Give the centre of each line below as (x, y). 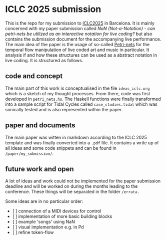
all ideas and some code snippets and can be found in (61, 148)
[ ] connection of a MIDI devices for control (57, 211)
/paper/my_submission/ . (29, 153)
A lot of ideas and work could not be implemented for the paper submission (83, 181)
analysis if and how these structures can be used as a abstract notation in (81, 55)
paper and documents (40, 126)
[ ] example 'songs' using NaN (43, 222)
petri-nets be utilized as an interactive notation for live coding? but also (79, 34)
